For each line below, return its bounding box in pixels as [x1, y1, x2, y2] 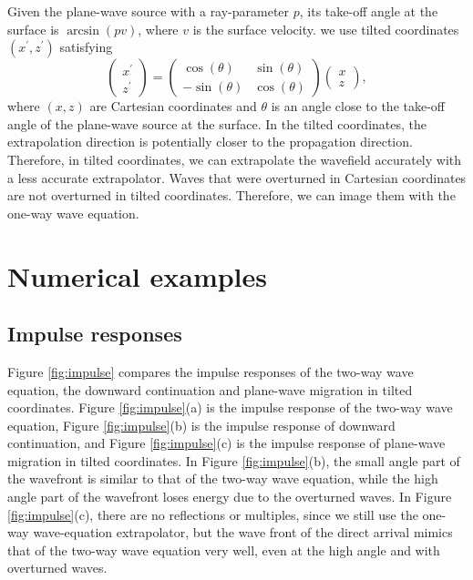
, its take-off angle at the [299, 2, 438, 20]
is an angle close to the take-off [271, 97, 445, 116]
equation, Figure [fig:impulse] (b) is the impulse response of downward [7, 415, 396, 434]
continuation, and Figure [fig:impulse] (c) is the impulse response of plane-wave [7, 433, 446, 453]
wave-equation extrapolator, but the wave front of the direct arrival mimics [33, 523, 453, 542]
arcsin [67, 24, 100, 37]
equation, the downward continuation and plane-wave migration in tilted [7, 380, 413, 399]
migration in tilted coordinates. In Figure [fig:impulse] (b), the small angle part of [7, 451, 460, 470]
